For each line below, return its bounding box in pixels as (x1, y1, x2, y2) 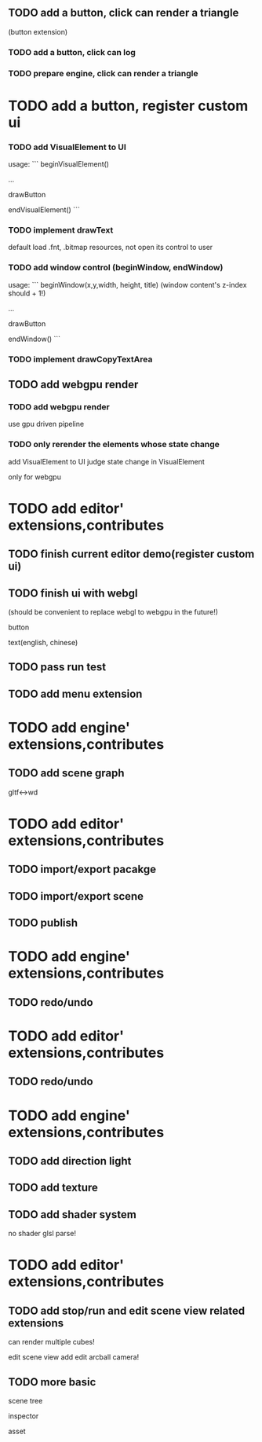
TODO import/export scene (8, 890, 144, 903)
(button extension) (8, 27, 68, 36)
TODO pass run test (8, 660, 107, 674)
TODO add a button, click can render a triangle (8, 6, 239, 20)
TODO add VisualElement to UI (8, 141, 127, 152)
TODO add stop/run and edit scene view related (8, 1304, 246, 1317)
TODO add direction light (8, 1154, 132, 1168)
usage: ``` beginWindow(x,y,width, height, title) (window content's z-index (8, 280, 247, 289)
